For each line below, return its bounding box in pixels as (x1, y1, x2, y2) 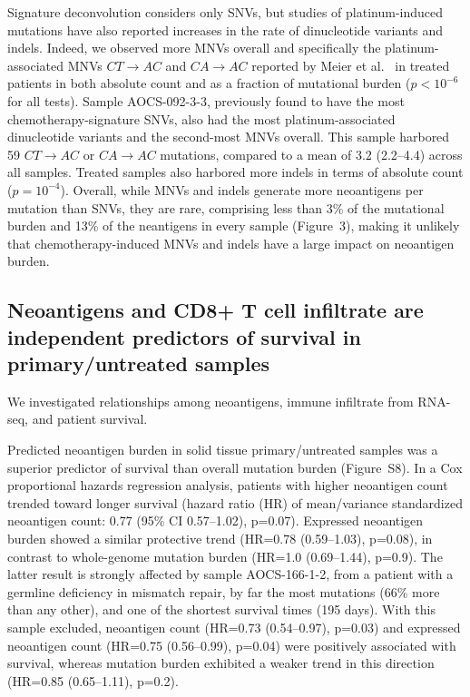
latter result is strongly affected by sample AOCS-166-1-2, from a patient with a (7, 564, 454, 584)
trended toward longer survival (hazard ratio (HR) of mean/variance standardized (7, 493, 463, 512)
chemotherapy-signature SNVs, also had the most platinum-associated (7, 109, 396, 128)
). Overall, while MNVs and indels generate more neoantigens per (60, 180, 424, 199)
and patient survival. (32, 409, 148, 428)
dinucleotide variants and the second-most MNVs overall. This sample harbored (7, 127, 450, 146)
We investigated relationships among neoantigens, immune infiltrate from (7, 391, 414, 410)
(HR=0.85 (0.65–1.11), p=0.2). (7, 671, 179, 690)
